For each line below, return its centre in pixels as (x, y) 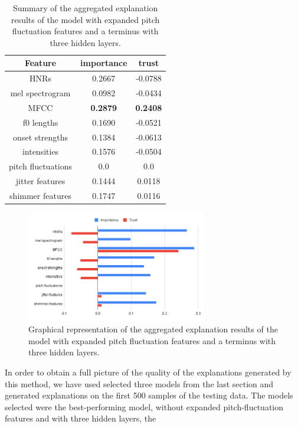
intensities (40, 151)
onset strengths (40, 137)
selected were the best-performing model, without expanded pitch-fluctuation (144, 406)
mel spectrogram (40, 93)
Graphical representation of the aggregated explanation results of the (153, 329)
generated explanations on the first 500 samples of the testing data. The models (149, 395)
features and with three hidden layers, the (81, 418)
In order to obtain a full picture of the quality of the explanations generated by (148, 372)
